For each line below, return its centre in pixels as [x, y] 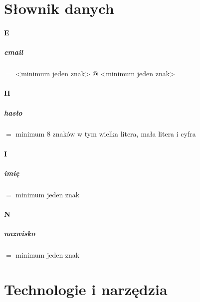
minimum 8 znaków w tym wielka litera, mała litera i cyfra [106, 134]
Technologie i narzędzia [86, 289]
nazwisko [20, 233]
